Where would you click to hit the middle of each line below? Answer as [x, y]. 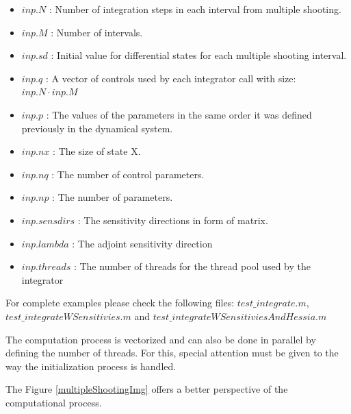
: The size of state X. [97, 151]
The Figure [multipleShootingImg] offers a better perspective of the [147, 389]
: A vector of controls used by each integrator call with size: [171, 78]
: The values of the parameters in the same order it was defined [179, 114]
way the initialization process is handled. [91, 366]
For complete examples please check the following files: [120, 303]
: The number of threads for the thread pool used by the [192, 266]
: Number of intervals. [97, 32]
